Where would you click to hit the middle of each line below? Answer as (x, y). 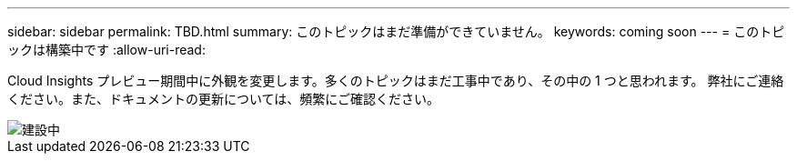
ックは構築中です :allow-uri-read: (106, 50)
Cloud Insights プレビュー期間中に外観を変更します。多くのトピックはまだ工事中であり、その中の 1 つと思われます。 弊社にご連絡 (396, 80)
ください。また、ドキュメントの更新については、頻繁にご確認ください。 (224, 99)
